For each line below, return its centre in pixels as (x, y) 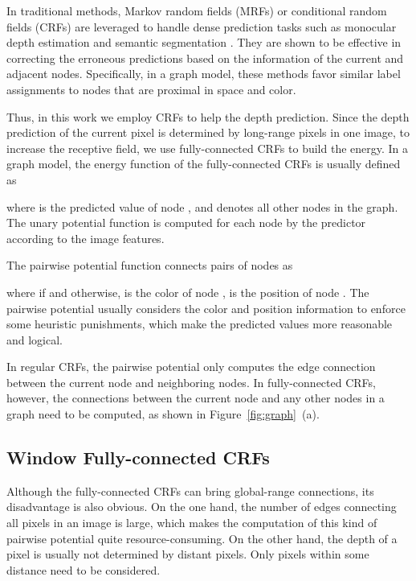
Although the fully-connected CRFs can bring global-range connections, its (190, 490)
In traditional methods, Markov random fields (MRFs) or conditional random (197, 10)
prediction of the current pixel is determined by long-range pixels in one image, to (208, 132)
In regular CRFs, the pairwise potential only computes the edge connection (191, 367)
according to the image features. (86, 238)
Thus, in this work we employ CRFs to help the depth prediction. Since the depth (208, 116)
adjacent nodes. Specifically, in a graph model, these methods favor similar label (204, 74)
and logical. (35, 339)
